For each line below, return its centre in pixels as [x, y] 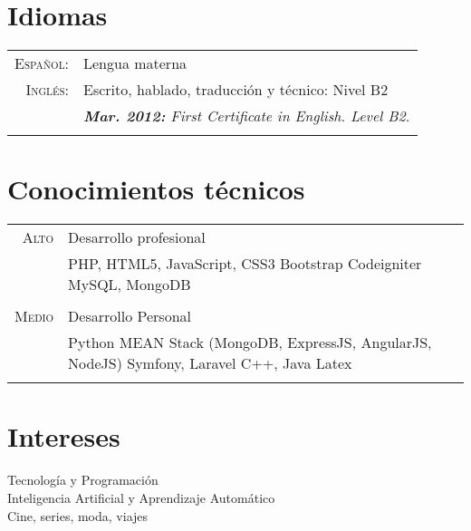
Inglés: [47, 90]
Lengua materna [135, 63]
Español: [42, 63]
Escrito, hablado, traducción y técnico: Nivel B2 [235, 90]
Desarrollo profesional [137, 237]
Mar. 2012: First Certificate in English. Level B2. [246, 116]
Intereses [64, 436]
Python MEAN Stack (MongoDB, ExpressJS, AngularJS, [250, 343]
